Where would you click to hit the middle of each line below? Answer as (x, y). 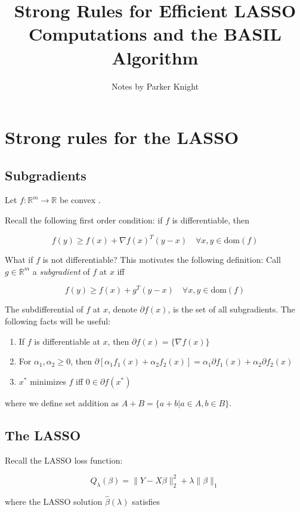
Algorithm (155, 57)
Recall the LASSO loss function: (64, 460)
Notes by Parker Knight (155, 86)
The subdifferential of (44, 309)
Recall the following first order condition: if (84, 220)
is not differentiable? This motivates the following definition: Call (162, 260)
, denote (122, 309)
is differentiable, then (211, 220)
